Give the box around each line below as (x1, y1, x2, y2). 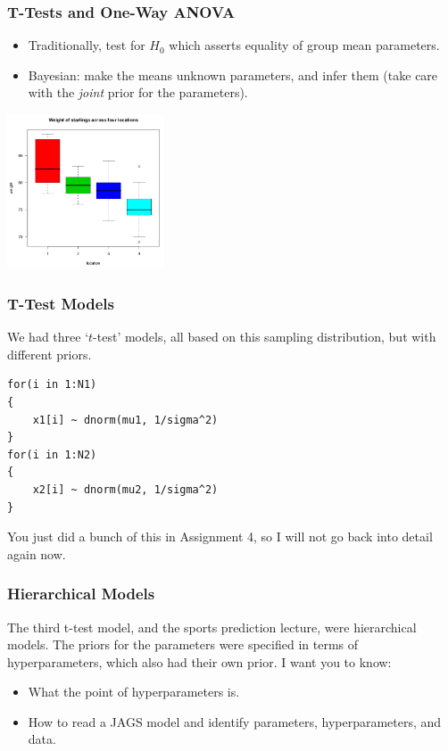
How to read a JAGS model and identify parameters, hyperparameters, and (28, 712, 442, 730)
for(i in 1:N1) (7, 378, 97, 392)
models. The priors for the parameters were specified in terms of (7, 635, 359, 654)
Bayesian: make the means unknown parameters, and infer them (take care (28, 65, 438, 84)
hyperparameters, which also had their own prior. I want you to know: (7, 652, 392, 671)
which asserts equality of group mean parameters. (169, 36, 440, 54)
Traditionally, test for (28, 36, 145, 54)
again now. (7, 544, 66, 563)
